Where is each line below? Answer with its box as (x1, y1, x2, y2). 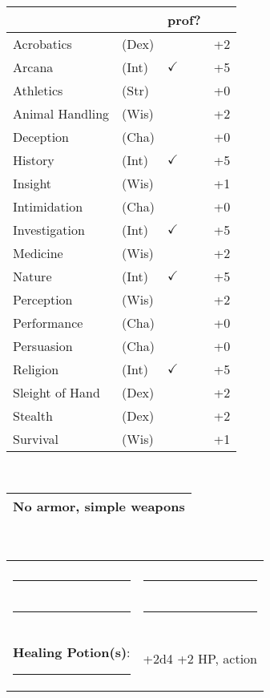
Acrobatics (13, 34, 72, 53)
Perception (13, 289, 73, 309)
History (13, 150, 54, 169)
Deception (13, 127, 70, 146)
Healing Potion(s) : (13, 642, 131, 661)
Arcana (13, 57, 54, 76)
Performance (13, 313, 83, 332)
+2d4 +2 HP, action (143, 649, 257, 668)
